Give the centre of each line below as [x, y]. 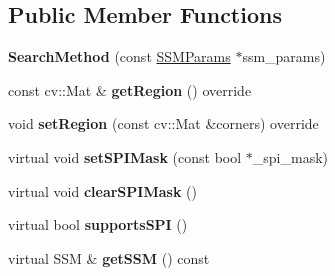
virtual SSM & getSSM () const [109, 257]
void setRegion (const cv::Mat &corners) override [163, 123]
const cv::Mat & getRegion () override [130, 89]
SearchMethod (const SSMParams [119, 56]
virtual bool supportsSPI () [98, 224]
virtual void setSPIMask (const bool [125, 156]
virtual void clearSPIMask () [102, 190]
